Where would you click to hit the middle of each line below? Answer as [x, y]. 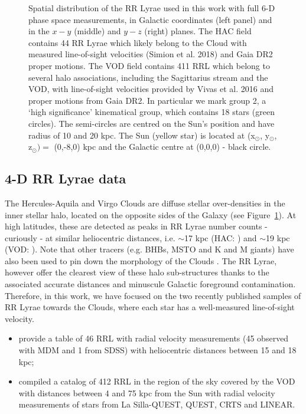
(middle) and [97, 31]
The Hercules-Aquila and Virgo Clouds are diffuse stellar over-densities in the [145, 203]
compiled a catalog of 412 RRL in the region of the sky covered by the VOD [157, 381]
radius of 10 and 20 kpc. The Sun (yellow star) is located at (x [142, 135]
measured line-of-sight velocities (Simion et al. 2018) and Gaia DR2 [151, 54]
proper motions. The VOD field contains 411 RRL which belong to [149, 65]
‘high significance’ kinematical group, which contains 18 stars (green [152, 112]
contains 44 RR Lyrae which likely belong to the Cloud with [138, 42]
